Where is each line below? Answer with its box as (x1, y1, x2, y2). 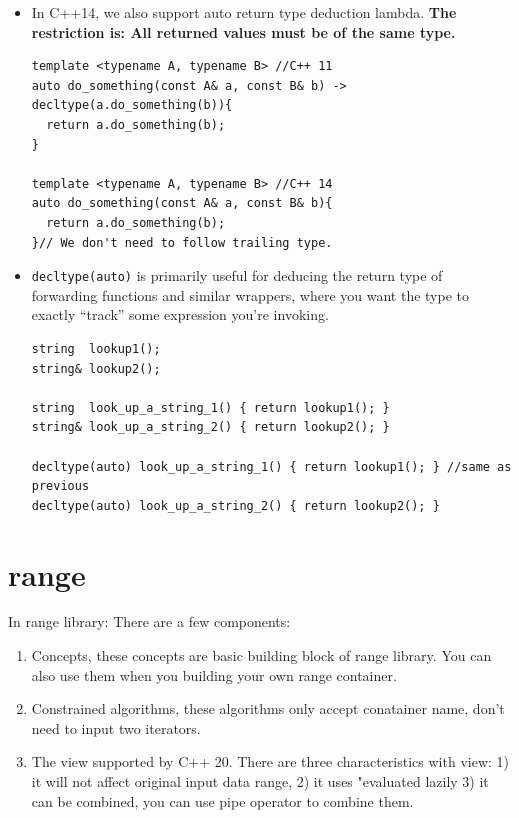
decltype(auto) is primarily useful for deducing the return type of (31, 265, 443, 286)
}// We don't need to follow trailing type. (31, 235, 333, 250)
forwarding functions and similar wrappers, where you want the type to (31, 284, 470, 305)
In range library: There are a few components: (8, 611, 291, 632)
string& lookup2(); (31, 361, 161, 376)
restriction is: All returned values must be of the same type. (31, 21, 456, 42)
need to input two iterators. (31, 717, 201, 738)
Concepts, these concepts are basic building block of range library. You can (31, 645, 492, 666)
